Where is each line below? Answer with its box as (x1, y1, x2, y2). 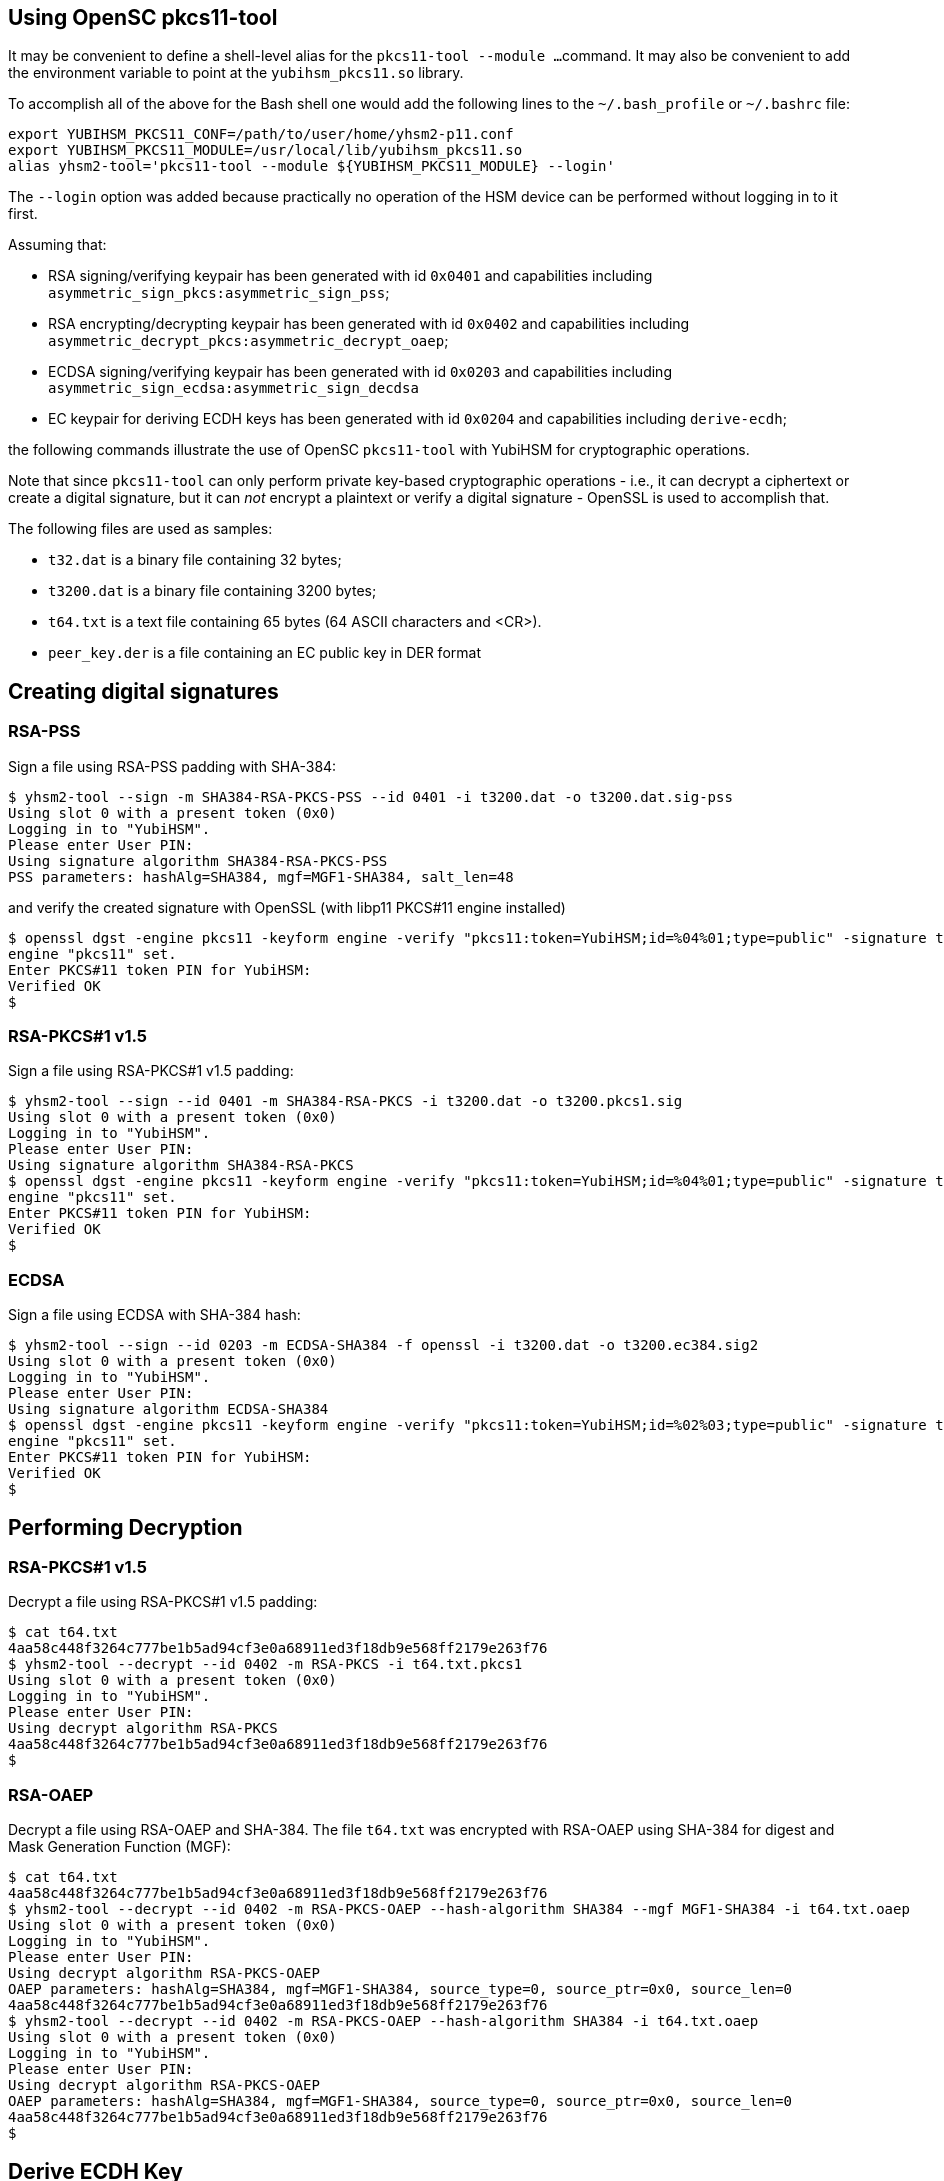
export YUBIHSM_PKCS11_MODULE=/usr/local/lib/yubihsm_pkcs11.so (8, 142, 523, 159)
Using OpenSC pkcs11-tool (8, 5, 278, 30)
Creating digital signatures (8, 678, 279, 704)
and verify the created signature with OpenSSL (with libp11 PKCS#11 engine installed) (8, 898, 566, 916)
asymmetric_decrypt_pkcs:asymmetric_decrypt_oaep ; (48, 332, 449, 350)
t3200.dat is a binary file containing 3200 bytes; (48, 582, 377, 600)
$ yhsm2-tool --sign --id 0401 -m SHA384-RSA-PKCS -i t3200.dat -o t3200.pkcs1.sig (8, 1093, 683, 1110)
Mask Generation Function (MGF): (8, 1838, 231, 1856)
